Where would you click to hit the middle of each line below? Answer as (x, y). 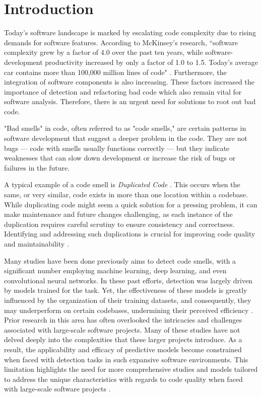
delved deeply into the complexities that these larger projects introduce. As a (123, 339)
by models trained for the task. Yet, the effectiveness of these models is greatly (126, 290)
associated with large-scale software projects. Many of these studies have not (122, 329)
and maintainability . (37, 244)
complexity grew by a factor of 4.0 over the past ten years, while (104, 52)
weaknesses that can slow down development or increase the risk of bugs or (120, 158)
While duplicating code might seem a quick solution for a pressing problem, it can (131, 204)
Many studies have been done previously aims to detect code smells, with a (120, 260)
